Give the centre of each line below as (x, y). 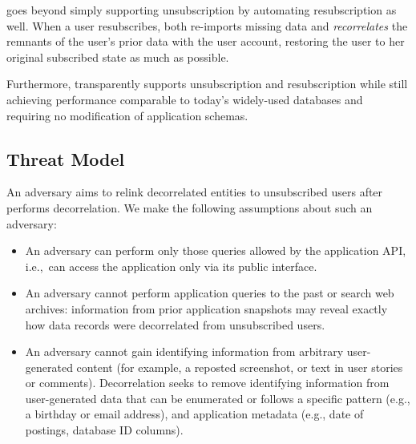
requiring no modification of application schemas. (127, 115)
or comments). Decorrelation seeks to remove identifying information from (207, 383)
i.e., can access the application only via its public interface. (171, 266)
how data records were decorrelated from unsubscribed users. (175, 324)
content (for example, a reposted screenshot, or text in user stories (240, 367)
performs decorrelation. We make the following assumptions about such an (190, 207)
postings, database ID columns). (104, 430)
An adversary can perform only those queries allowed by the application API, (216, 250)
